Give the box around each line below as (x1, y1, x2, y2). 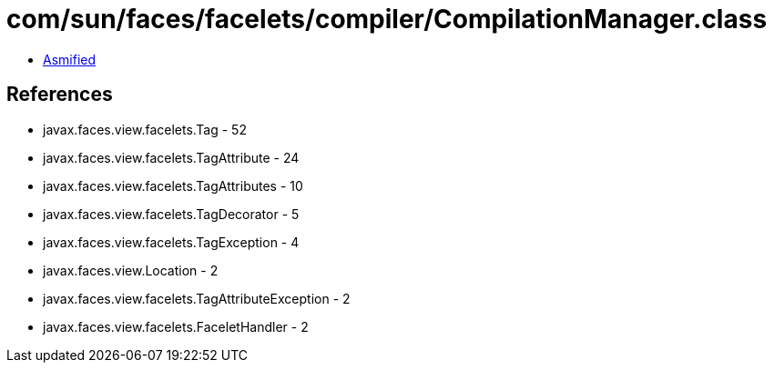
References (6, 83, 113, 106)
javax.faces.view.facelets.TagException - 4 (43, 234, 300, 250)
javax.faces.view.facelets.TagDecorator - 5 (43, 205, 300, 222)
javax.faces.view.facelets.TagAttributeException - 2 (43, 290, 351, 306)
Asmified (43, 51, 97, 67)
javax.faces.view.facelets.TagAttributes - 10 (43, 177, 303, 194)
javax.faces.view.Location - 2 (43, 262, 219, 278)
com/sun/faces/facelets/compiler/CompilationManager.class (6, 4, 768, 35)
